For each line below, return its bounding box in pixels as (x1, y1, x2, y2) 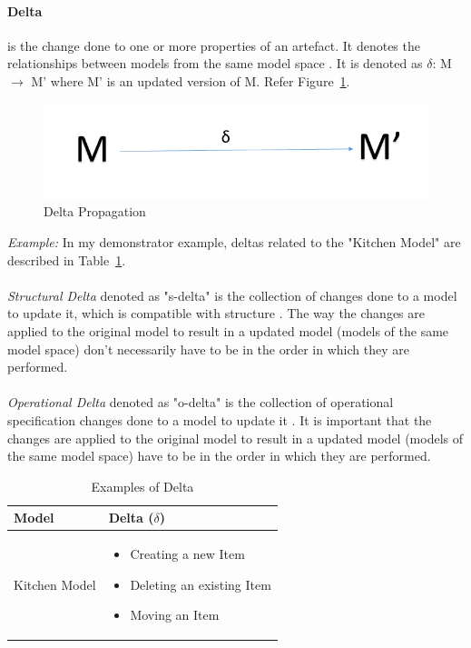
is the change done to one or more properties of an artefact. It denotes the (7, 35, 420, 55)
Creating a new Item (130, 544, 245, 563)
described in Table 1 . (7, 250, 126, 269)
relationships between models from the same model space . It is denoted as (7, 54, 423, 73)
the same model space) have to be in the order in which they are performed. (7, 446, 431, 465)
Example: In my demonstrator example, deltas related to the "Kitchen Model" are (7, 233, 461, 251)
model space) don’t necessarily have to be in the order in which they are (7, 339, 409, 358)
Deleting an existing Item (130, 574, 271, 593)
